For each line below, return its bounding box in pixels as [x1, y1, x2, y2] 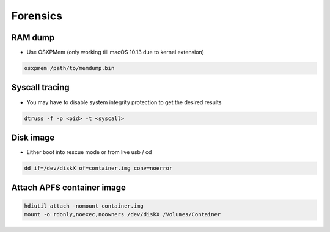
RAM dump [11, 32, 55, 43]
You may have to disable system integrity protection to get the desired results [26, 98, 222, 106]
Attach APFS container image [11, 183, 127, 193]
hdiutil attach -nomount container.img [24, 202, 144, 209]
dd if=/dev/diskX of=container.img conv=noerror [24, 165, 173, 172]
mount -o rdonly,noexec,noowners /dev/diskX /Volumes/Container [24, 211, 221, 217]
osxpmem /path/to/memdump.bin [24, 65, 115, 72]
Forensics [11, 9, 63, 23]
